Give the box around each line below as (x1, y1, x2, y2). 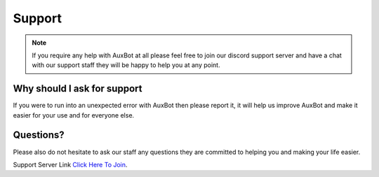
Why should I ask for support (13, 83, 142, 94)
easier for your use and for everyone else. (13, 111, 135, 119)
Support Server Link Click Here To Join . (13, 160, 128, 169)
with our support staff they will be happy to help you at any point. (32, 61, 220, 69)
